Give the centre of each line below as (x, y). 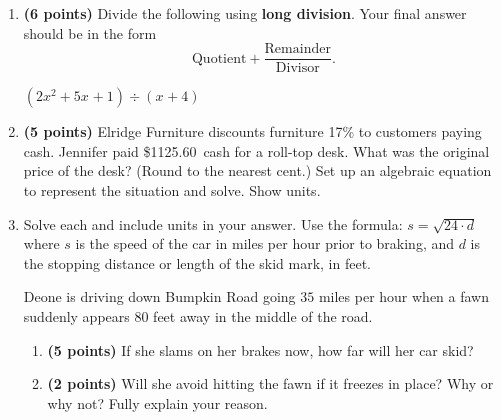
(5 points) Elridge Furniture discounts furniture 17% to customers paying (252, 131)
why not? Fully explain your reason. (157, 402)
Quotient (219, 58)
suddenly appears (76, 316)
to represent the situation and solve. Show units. (172, 190)
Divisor (297, 68)
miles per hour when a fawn (404, 296)
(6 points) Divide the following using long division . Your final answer (245, 13)
